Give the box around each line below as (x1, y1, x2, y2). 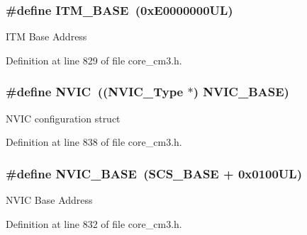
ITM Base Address (6, 29, 87, 44)
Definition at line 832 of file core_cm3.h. (6, 216, 182, 231)
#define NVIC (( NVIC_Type (6, 83, 184, 101)
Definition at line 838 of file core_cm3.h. (6, 134, 182, 149)
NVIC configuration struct (6, 110, 121, 125)
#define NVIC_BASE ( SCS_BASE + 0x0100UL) (6, 164, 302, 182)
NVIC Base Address (6, 193, 93, 207)
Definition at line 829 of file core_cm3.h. (6, 52, 182, 67)
